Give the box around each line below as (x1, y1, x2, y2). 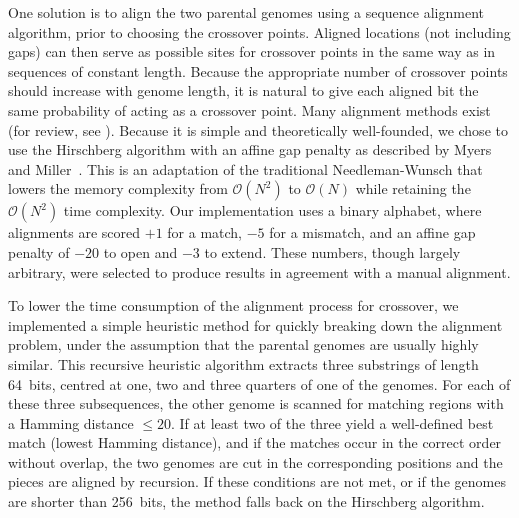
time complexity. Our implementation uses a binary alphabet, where (63, 200, 482, 221)
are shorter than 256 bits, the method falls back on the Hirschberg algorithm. (8, 491, 485, 512)
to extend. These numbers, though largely (204, 241, 461, 262)
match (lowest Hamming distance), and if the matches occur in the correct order (8, 432, 502, 453)
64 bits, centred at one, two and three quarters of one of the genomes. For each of (8, 373, 511, 394)
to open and (103, 241, 178, 262)
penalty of (8, 241, 70, 262)
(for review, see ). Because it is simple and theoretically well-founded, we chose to (8, 119, 508, 140)
